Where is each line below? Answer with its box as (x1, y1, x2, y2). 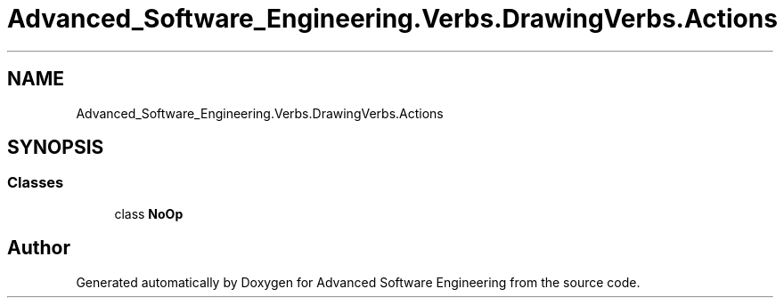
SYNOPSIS (7, 136, 104, 159)
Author (7, 237, 70, 260)
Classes (7, 173, 64, 192)
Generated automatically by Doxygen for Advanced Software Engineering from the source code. (76, 274, 641, 290)
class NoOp (114, 205, 184, 221)
